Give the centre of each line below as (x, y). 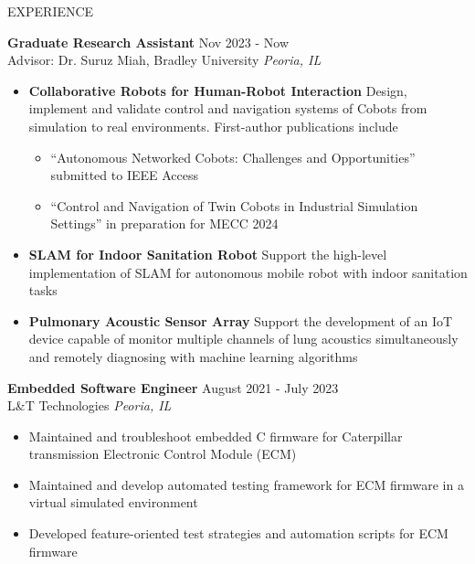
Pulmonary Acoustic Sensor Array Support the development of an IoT (241, 320)
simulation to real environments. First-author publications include (213, 126)
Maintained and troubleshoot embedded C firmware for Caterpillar (216, 436)
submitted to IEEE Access (124, 175)
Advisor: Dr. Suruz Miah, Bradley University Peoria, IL (164, 60)
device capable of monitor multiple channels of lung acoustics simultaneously (243, 339)
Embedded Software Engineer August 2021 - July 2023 (173, 387)
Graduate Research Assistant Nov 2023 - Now (148, 42)
